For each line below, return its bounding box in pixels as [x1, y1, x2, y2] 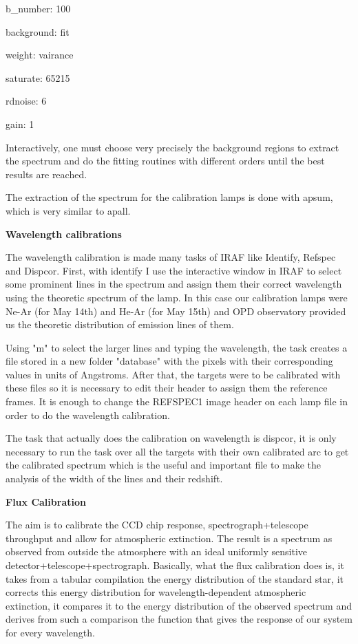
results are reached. [6, 167, 87, 181]
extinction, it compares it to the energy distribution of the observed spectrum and [6, 598, 352, 612]
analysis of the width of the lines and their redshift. [6, 471, 223, 486]
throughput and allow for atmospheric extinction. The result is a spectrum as [6, 530, 333, 545]
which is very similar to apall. [6, 203, 131, 217]
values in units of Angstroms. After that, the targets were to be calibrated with [6, 367, 341, 381]
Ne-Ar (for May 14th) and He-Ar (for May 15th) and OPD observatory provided [6, 303, 346, 318]
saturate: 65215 [6, 70, 70, 85]
